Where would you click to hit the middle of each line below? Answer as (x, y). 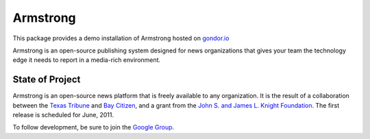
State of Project (47, 79)
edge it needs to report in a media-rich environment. (87, 60)
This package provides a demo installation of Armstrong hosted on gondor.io (121, 38)
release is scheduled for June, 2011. (63, 115)
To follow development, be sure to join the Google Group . (94, 127)
